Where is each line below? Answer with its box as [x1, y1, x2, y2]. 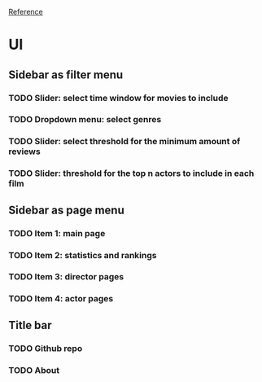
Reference [8, 7, 43, 16]
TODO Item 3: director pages [8, 271, 124, 283]
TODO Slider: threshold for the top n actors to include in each [8, 168, 255, 179]
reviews [8, 146, 41, 157]
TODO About [8, 364, 60, 375]
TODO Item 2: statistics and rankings [8, 249, 157, 261]
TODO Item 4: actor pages [8, 293, 114, 305]
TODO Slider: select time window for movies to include [8, 92, 229, 103]
